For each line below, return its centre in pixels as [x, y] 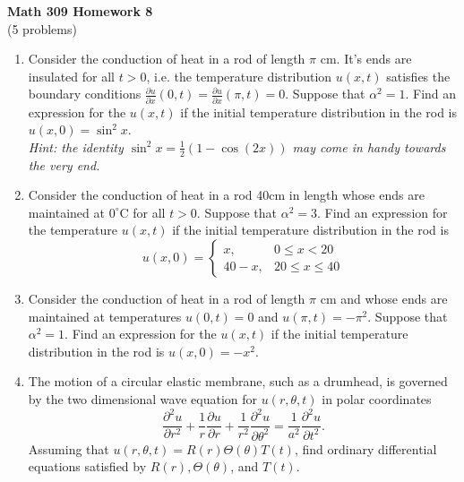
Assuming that [69, 448]
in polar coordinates [377, 399]
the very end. [64, 164]
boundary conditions [85, 94]
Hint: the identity [76, 146]
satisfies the [418, 76]
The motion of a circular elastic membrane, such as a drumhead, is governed [238, 381]
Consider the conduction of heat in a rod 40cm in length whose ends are [226, 195]
